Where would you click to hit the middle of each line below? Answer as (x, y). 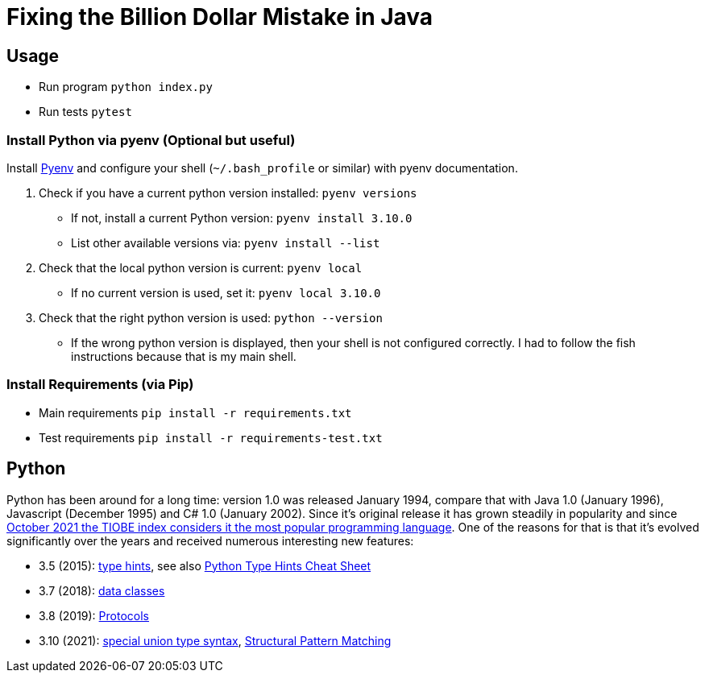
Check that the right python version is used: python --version (211, 317)
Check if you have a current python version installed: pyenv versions (228, 193)
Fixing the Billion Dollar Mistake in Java (220, 17)
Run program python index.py (126, 87)
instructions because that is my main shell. (184, 356)
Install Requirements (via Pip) (100, 385)
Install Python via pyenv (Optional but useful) (151, 140)
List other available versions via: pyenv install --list (226, 242)
